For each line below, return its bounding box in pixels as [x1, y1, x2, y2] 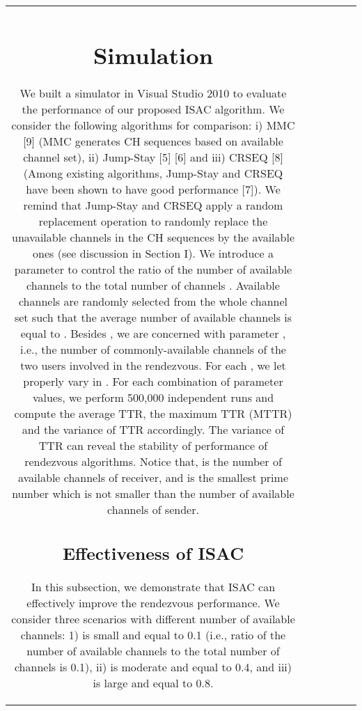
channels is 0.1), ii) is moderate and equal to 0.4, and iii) [14, 658, 292, 675]
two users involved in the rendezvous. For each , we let [20, 357, 286, 374]
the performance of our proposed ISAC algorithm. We [22, 101, 285, 118]
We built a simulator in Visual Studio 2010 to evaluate [19, 85, 287, 102]
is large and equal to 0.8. [93, 674, 214, 691]
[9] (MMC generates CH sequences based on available [23, 133, 283, 150]
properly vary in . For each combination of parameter [23, 373, 283, 390]
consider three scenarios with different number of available [11, 610, 295, 627]
